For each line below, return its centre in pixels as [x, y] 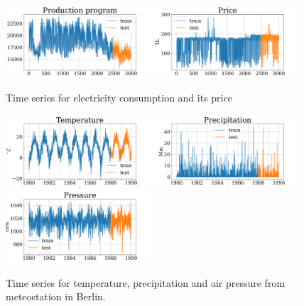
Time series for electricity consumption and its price [119, 98]
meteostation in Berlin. [56, 296]
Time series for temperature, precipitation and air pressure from [146, 282]
